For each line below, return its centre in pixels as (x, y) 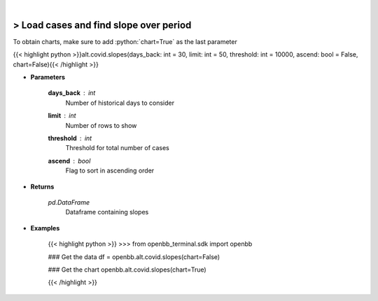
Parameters (48, 78)
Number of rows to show (101, 125)
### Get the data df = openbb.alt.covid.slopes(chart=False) (134, 257)
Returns (42, 186)
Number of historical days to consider (120, 103)
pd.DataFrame (69, 202)
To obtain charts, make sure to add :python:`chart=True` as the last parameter (125, 41)
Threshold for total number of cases (117, 148)
